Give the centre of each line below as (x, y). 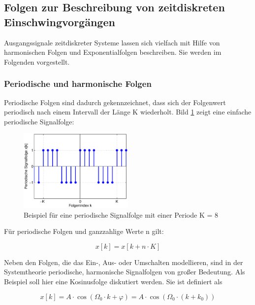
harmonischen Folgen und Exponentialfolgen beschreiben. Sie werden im (113, 52)
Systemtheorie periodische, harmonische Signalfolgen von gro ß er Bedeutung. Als (125, 272)
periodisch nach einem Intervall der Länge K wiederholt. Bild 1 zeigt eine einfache (128, 112)
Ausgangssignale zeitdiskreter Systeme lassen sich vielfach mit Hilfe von (112, 42)
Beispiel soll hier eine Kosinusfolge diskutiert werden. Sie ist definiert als (113, 282)
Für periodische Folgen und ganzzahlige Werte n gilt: (84, 231)
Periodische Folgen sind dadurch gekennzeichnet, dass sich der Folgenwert (115, 102)
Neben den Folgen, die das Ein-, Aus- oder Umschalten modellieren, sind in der (124, 262)
